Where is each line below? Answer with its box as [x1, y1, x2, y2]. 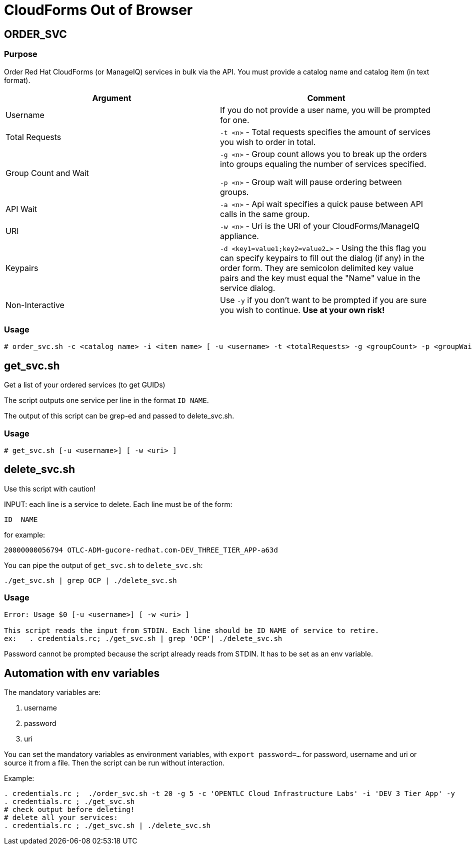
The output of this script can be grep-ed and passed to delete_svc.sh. [4, 411, 234, 420]
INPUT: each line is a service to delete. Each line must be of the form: [4, 499, 232, 508]
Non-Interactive [5, 299, 64, 310]
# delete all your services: [4, 813, 118, 822]
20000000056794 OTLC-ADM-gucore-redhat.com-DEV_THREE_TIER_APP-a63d [4, 545, 278, 554]
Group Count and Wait [5, 167, 89, 178]
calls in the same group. [220, 208, 310, 219]
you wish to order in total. [220, 136, 316, 147]
